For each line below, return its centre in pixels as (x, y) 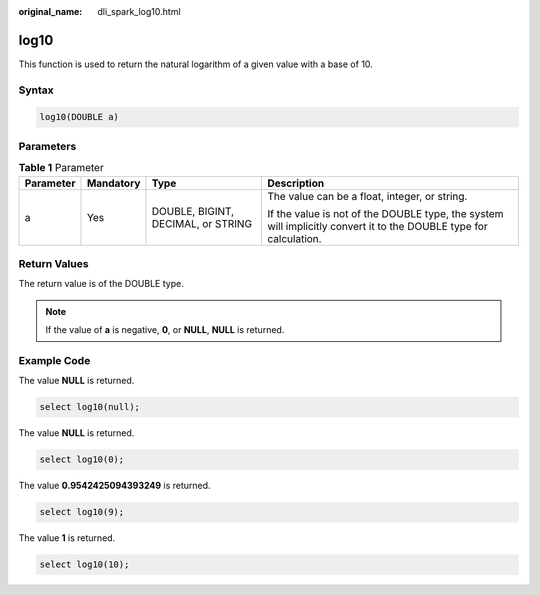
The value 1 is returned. (67, 538)
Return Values (53, 263)
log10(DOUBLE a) (79, 117)
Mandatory (113, 183)
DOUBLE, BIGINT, (193, 211)
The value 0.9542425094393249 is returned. (114, 486)
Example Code (54, 360)
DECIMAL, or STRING (202, 223)
